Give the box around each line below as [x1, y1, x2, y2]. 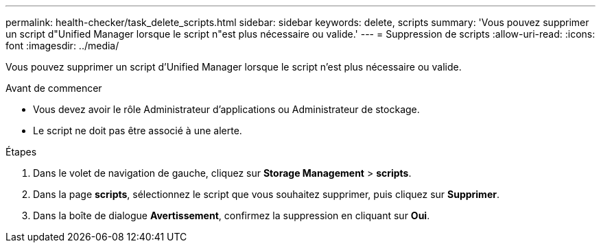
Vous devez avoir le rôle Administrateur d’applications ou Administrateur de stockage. [33, 103, 420, 115]
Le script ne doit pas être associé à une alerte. [33, 125, 242, 136]
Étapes [5, 146, 37, 158]
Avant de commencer [5, 82, 102, 94]
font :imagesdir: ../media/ [5, 40, 119, 51]
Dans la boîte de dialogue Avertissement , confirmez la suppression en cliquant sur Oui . [33, 210, 430, 221]
